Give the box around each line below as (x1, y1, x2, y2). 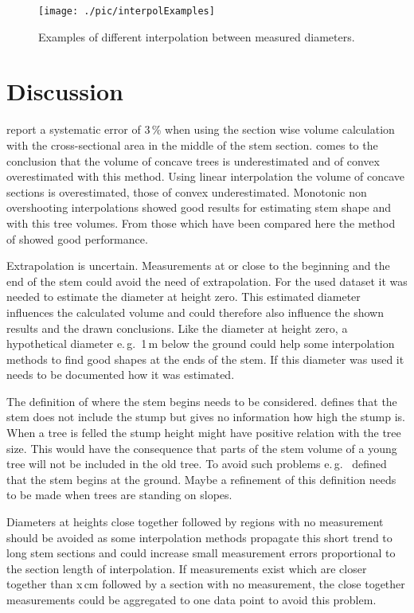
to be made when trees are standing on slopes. (6, 486, 232, 503)
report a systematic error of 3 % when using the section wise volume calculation (6, 121, 395, 138)
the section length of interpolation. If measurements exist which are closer (6, 560, 367, 576)
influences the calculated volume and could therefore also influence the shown (6, 303, 384, 320)
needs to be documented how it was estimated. (6, 366, 235, 383)
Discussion (6, 75, 123, 107)
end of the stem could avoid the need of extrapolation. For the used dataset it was (6, 272, 408, 289)
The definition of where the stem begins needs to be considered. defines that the (6, 392, 397, 409)
